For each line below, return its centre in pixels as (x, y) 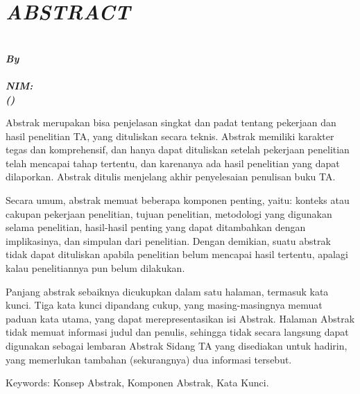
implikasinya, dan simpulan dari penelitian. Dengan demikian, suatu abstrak (168, 240)
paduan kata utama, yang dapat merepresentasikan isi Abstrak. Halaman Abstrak (180, 318)
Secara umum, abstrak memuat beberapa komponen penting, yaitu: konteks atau (178, 200)
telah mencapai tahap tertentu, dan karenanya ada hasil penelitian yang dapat (173, 163)
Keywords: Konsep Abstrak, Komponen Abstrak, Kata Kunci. (137, 383)
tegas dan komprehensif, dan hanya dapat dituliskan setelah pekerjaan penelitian (178, 149)
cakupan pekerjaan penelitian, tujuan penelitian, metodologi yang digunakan (169, 213)
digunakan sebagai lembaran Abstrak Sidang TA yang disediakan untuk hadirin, (177, 345)
